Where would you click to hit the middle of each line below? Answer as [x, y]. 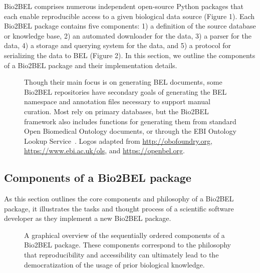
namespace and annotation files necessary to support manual [117, 101]
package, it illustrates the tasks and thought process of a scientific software [119, 208]
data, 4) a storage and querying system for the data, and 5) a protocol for [118, 45]
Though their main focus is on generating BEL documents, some [123, 82]
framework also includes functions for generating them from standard [130, 121]
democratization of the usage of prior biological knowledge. [114, 264]
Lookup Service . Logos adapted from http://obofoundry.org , [118, 141]
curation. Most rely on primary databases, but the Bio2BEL [116, 111]
